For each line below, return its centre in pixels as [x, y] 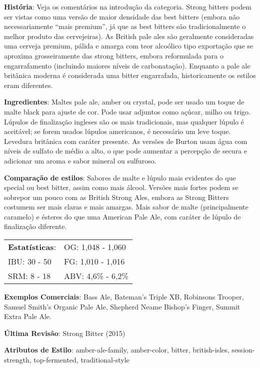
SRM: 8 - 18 [29, 276]
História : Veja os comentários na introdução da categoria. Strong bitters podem [128, 6]
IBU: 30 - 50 [30, 261]
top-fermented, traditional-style [81, 360]
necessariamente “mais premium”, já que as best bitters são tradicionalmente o [125, 26]
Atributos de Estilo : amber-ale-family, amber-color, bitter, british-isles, [117, 350]
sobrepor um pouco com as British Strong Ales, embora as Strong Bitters [116, 197]
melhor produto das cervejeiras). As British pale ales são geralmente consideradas [129, 36]
